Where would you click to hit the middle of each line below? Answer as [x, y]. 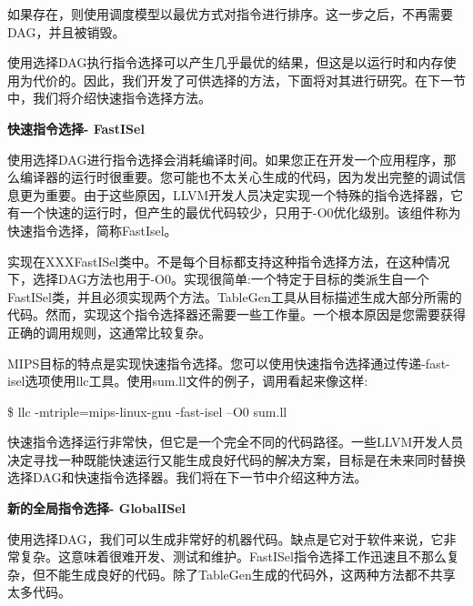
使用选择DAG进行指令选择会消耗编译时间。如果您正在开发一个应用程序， [226, 159]
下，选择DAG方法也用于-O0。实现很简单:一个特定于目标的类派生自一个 [218, 279]
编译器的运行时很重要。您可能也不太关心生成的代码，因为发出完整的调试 [236, 177]
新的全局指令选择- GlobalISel [97, 508]
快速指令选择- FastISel [76, 128]
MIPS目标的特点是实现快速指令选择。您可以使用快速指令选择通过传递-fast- [229, 363]
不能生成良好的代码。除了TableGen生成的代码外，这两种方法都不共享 [250, 574]
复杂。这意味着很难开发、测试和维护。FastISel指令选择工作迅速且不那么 [233, 556]
